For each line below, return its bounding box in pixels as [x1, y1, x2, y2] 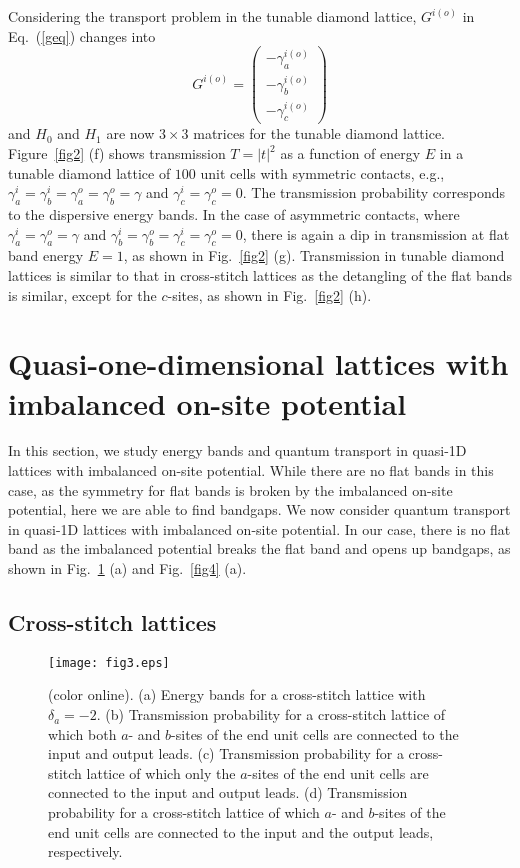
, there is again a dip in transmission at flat [242, 223, 510, 244]
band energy [8, 245, 84, 266]
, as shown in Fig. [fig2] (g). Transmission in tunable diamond [123, 245, 505, 266]
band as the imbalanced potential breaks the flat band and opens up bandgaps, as [8, 538, 511, 559]
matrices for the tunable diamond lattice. [193, 123, 445, 144]
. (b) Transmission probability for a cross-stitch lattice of [96, 704, 446, 725]
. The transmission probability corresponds [242, 182, 506, 203]
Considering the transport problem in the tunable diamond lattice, [8, 6, 417, 26]
